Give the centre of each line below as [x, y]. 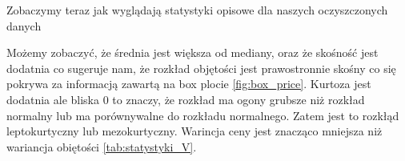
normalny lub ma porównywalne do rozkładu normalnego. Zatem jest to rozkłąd [203, 115]
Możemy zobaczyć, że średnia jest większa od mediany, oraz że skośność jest [192, 52]
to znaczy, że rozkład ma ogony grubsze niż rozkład [239, 99]
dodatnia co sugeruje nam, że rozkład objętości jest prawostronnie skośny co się [201, 68]
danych [24, 25]
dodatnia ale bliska [53, 99]
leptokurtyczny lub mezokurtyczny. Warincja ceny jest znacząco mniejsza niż [194, 131]
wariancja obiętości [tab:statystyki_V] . [102, 146]
